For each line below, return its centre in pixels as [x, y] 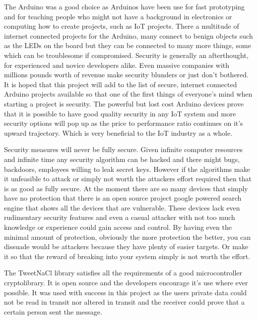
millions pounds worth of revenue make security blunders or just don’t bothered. [126, 75]
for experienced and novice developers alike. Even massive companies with [117, 65]
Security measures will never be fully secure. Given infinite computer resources [124, 149]
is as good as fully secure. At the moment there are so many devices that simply [126, 188]
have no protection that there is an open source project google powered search [123, 198]
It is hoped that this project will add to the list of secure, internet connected [121, 84]
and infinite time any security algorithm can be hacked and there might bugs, [122, 159]
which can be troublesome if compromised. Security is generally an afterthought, [126, 55]
